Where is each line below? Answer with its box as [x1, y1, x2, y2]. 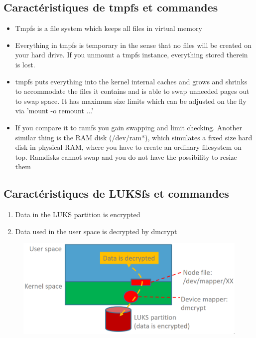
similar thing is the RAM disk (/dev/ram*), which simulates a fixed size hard [15, 132, 253, 142]
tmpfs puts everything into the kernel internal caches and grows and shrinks [15, 76, 248, 86]
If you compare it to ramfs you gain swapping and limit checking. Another [15, 122, 243, 132]
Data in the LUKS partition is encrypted [15, 209, 140, 220]
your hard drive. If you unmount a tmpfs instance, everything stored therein [15, 49, 248, 60]
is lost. [15, 59, 35, 69]
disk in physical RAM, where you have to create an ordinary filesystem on [15, 142, 242, 152]
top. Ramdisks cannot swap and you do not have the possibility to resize [15, 151, 237, 162]
